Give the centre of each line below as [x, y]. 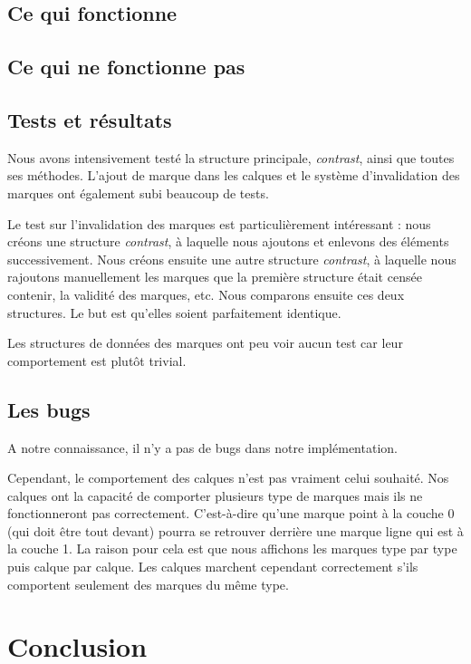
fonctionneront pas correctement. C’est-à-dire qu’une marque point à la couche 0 [231, 513]
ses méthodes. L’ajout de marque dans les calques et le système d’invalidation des [234, 175]
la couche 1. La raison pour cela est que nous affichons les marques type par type [232, 549]
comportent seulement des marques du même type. [148, 584]
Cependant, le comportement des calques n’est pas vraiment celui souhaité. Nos [228, 478]
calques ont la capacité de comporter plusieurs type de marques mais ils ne [215, 495]
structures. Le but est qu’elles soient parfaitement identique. [174, 312]
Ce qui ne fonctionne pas [126, 67]
